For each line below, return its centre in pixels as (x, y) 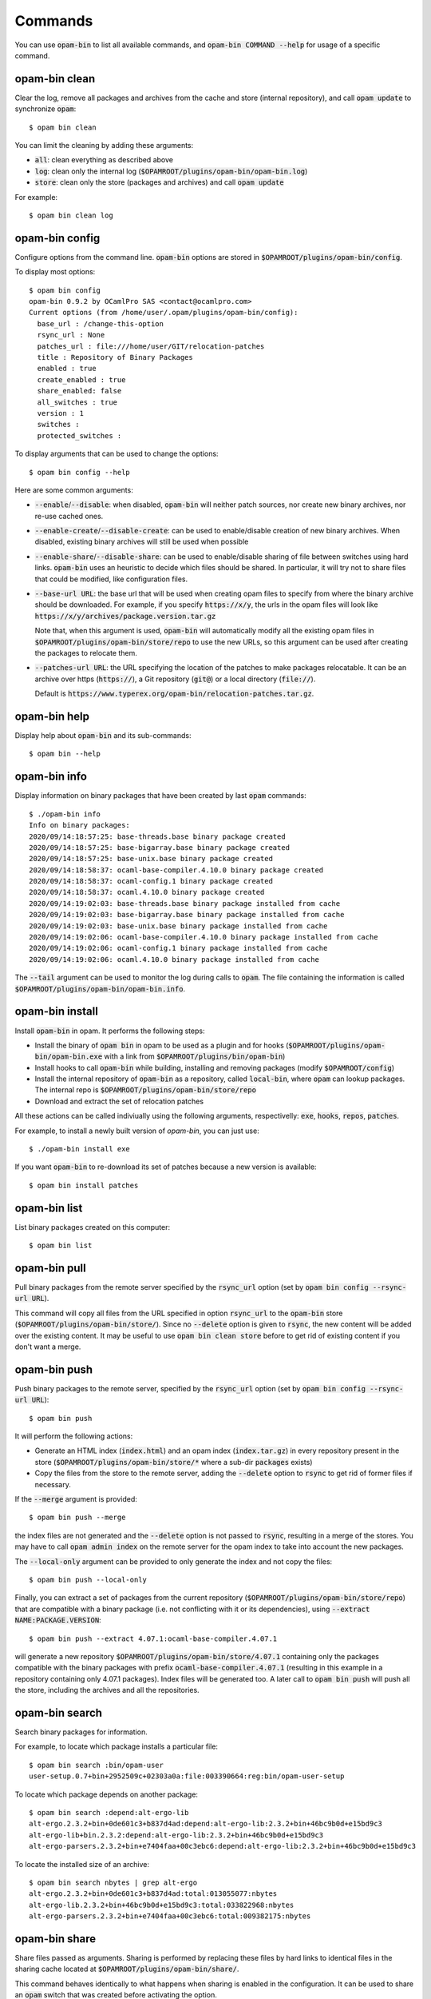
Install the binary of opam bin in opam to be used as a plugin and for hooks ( (162, 1045)
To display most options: (55, 272)
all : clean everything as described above (104, 160)
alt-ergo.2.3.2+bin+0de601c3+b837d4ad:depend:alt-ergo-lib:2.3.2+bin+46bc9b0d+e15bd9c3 (206, 1824)
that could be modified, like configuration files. (111, 579)
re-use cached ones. (69, 516)
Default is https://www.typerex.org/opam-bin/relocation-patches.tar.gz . (174, 694)
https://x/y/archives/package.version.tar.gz (125, 616)
